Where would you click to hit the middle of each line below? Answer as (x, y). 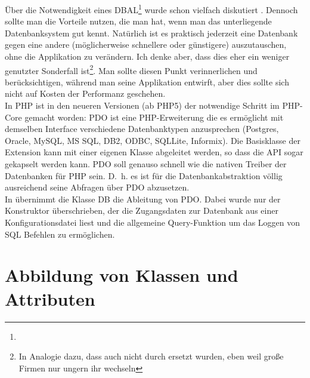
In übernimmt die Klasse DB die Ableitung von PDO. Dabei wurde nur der (143, 199)
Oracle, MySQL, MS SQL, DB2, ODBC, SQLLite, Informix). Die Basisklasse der (153, 140)
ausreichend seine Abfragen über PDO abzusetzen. (97, 187)
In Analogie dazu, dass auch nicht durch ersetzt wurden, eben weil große (151, 356)
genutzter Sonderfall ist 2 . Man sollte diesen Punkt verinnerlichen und (131, 69)
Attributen (50, 298)
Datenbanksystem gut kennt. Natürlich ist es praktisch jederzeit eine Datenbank (151, 33)
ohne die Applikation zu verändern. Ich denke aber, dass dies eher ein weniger (147, 56)
